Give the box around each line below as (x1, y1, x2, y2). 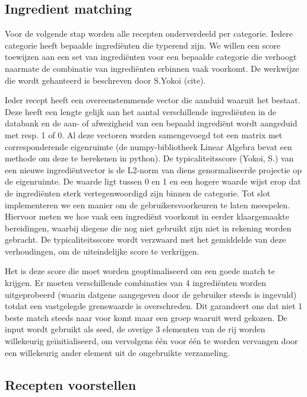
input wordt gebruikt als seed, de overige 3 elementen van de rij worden (5, 323, 265, 335)
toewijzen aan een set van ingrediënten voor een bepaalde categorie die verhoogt (5, 50, 297, 63)
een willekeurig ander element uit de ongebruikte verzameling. (5, 346, 230, 358)
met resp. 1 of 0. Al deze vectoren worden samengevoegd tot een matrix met (5, 128, 283, 141)
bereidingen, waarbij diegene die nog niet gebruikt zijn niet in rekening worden (5, 221, 292, 234)
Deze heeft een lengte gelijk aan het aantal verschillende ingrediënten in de (5, 105, 277, 117)
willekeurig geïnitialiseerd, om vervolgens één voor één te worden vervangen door (5, 335, 298, 347)
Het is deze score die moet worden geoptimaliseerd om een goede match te (5, 265, 275, 277)
